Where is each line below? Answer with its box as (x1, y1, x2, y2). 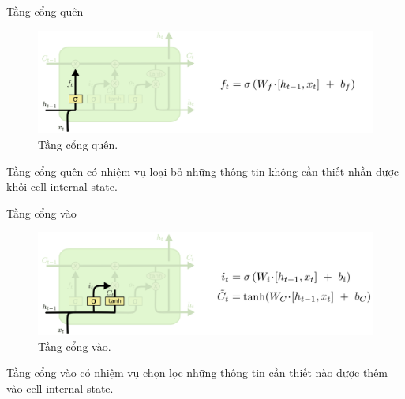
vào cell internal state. (6, 380, 114, 397)
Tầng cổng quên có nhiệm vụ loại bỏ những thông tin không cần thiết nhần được (6, 162, 399, 179)
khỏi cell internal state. (6, 178, 118, 195)
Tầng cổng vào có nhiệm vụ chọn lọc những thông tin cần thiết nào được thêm (6, 364, 388, 381)
